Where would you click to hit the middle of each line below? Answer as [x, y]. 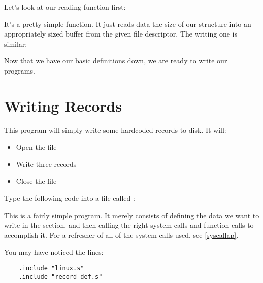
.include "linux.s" [51, 269]
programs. [20, 70]
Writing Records [63, 105]
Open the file [36, 147]
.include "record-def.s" [60, 277]
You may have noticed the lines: [54, 252]
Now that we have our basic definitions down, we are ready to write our [116, 61]
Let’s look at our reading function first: [65, 7]
